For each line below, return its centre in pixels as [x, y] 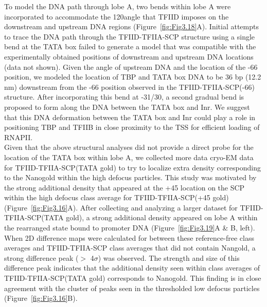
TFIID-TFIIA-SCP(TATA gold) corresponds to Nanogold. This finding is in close [133, 278]
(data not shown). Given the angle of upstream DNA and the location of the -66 [131, 66]
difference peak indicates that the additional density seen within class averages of [132, 268]
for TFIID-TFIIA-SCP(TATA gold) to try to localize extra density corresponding [132, 167]
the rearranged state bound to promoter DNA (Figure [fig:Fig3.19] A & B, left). [130, 228]
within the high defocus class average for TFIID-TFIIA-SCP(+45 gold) [117, 197]
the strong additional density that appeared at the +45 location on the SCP [124, 187]
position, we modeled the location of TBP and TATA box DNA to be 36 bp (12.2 [133, 77]
